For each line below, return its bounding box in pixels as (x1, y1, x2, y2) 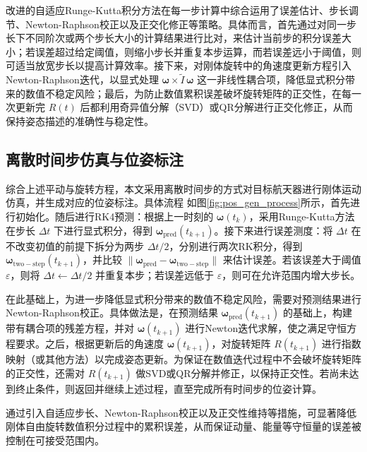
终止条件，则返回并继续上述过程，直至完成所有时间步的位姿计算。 (15, 381, 322, 395)
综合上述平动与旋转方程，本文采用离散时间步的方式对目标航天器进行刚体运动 (6, 181, 361, 196)
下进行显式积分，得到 (54, 222, 153, 237)
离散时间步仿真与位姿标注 (6, 148, 183, 169)
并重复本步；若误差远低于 (95, 268, 215, 282)
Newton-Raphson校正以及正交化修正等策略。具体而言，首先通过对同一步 (25, 16, 356, 31)
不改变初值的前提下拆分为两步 (6, 238, 144, 253)
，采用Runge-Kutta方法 (248, 208, 355, 223)
